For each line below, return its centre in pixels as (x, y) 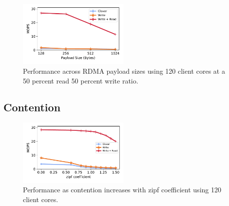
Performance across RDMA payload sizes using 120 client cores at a (124, 71)
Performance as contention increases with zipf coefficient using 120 (122, 190)
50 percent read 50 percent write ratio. (81, 80)
